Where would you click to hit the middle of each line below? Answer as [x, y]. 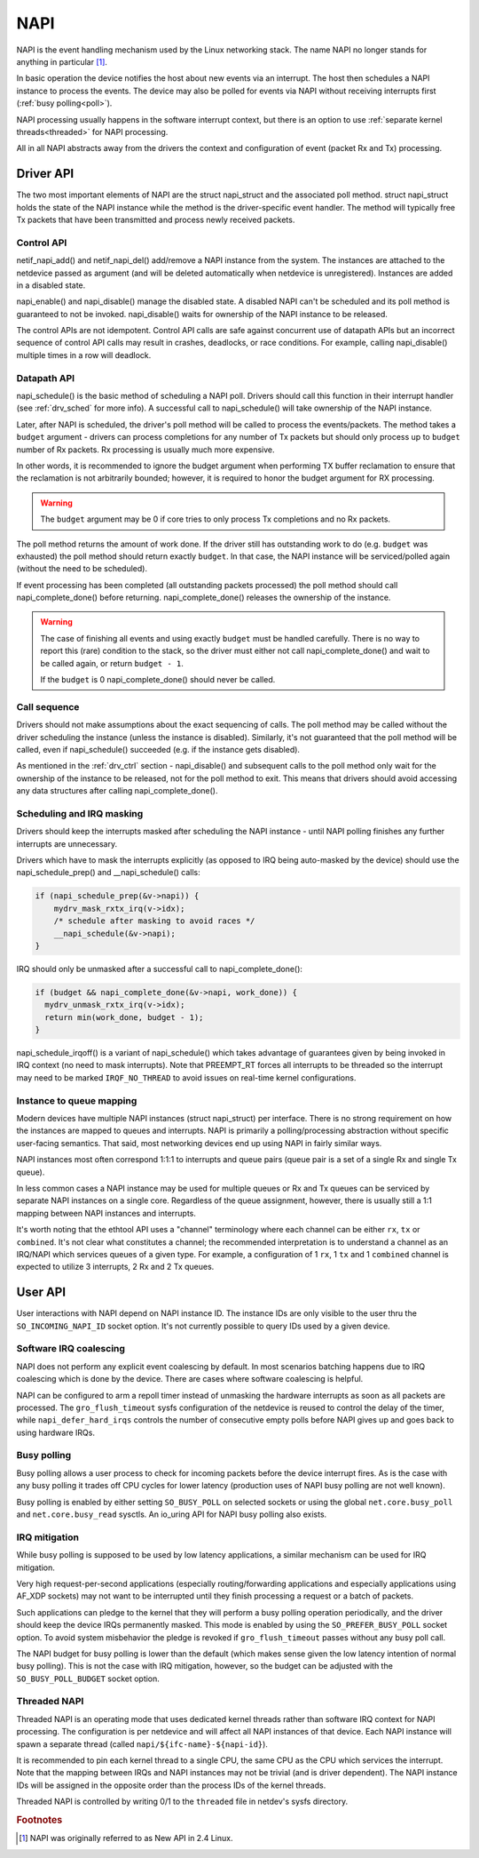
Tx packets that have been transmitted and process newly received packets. [156, 219]
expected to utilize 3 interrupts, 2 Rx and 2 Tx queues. [115, 1267]
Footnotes [39, 1820]
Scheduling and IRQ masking [80, 813]
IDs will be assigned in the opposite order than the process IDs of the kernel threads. [171, 1785]
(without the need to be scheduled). [82, 569]
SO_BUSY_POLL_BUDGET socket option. [88, 1679]
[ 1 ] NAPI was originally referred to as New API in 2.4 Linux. [126, 1838]
